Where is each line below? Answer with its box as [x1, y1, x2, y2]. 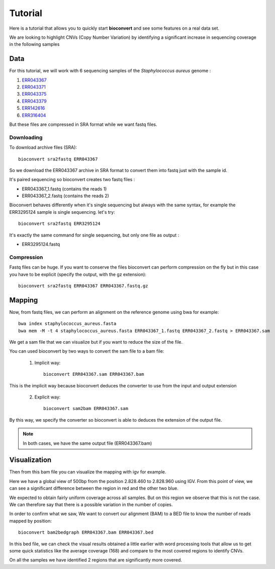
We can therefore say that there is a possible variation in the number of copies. [9, 502, 173, 508]
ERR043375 [22, 91, 47, 97]
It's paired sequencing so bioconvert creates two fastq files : [9, 177, 135, 183]
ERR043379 [22, 98, 47, 104]
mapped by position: [9, 518, 52, 524]
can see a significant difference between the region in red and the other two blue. [9, 485, 178, 492]
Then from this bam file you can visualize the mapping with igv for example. [9, 469, 166, 475]
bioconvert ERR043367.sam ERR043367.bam [43, 371, 144, 377]
